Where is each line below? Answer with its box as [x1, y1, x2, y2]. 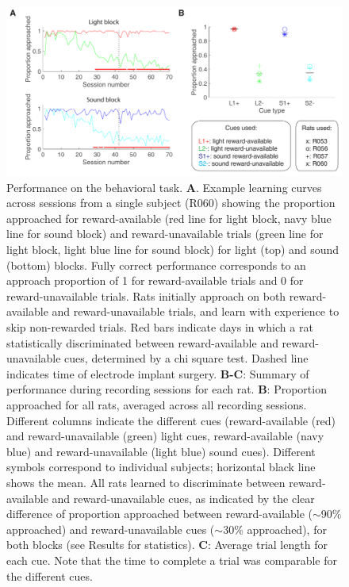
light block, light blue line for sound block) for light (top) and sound [6, 241, 339, 258]
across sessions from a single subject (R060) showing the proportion [6, 194, 336, 211]
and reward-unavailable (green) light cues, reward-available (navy [6, 428, 324, 444]
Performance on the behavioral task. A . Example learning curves [6, 178, 322, 195]
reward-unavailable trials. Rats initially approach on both [6, 287, 286, 304]
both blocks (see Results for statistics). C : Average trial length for [6, 536, 328, 553]
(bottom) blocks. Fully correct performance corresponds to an [6, 256, 306, 273]
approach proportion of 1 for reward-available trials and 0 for [6, 272, 304, 289]
